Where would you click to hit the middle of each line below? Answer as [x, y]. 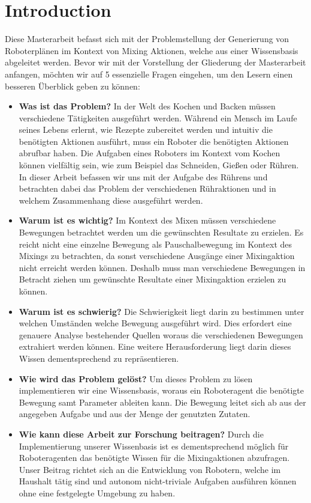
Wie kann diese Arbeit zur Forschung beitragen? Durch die [141, 434]
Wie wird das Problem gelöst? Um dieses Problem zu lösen [136, 378]
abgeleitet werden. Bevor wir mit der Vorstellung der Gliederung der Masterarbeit [155, 62]
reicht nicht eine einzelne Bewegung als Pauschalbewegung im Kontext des [155, 244]
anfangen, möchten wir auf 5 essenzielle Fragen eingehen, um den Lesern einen [149, 74]
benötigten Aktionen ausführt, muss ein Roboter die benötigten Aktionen [154, 141]
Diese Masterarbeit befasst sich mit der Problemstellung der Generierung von [147, 39]
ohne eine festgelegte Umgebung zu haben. [97, 492]
